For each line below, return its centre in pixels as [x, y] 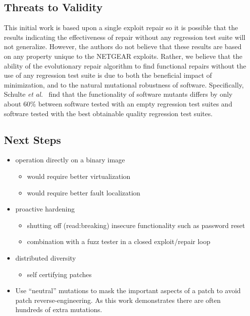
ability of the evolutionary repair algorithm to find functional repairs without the [125, 65]
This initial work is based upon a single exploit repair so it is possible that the [121, 27]
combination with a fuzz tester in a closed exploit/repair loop [119, 241]
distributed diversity [46, 257]
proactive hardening [45, 209]
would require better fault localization [84, 192]
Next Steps [32, 139]
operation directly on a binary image [70, 160]
